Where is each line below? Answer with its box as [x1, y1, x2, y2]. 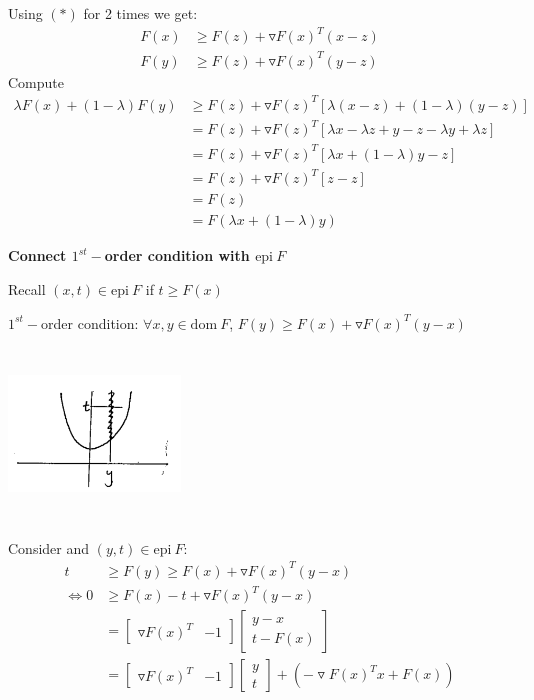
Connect [8, 245, 67, 266]
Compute [8, 71, 64, 92]
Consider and [8, 537, 90, 558]
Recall [8, 279, 46, 300]
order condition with [104, 245, 250, 266]
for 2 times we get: [83, 3, 198, 23]
